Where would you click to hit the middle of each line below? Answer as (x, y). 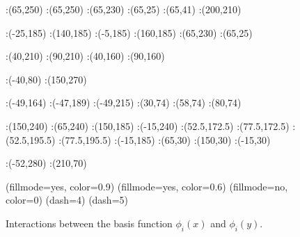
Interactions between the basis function (89, 223)
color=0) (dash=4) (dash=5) (67, 200)
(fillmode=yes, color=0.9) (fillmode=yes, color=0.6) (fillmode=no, (147, 186)
